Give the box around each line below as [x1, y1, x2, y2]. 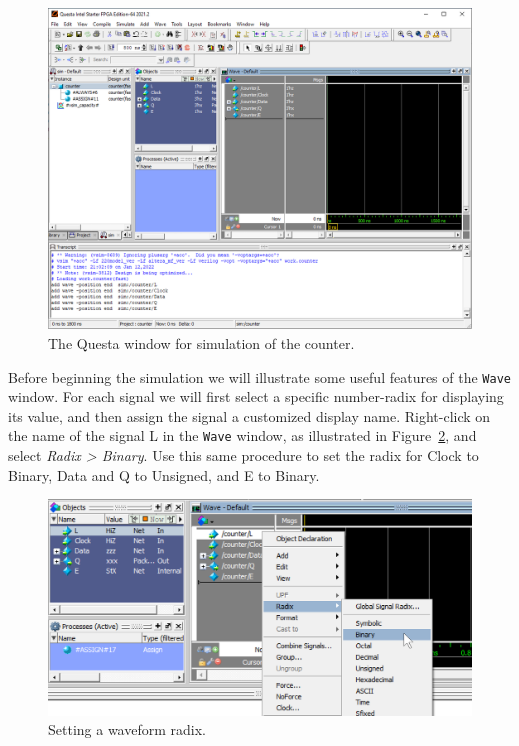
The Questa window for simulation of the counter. [48, 332, 355, 353]
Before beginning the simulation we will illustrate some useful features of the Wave [8, 366, 511, 387]
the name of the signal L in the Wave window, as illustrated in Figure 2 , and [8, 425, 477, 446]
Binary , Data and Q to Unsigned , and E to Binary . [8, 464, 320, 485]
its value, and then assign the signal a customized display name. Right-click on [8, 405, 491, 426]
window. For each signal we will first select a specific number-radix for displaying [8, 386, 504, 407]
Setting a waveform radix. [48, 719, 206, 740]
